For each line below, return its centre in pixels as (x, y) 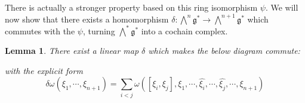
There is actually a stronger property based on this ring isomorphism (131, 7)
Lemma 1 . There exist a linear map (72, 51)
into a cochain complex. (184, 30)
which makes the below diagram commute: (224, 51)
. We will (282, 7)
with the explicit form (44, 70)
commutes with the (40, 30)
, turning (99, 30)
